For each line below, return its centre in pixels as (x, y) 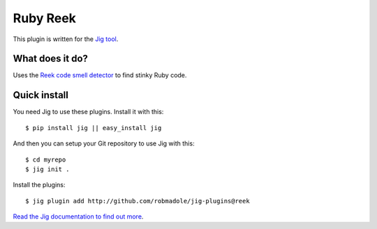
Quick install (41, 95)
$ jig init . (47, 169)
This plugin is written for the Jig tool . (66, 39)
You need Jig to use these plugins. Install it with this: (88, 112)
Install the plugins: (39, 185)
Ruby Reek (45, 18)
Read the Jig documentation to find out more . (78, 216)
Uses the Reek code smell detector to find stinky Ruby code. (100, 75)
